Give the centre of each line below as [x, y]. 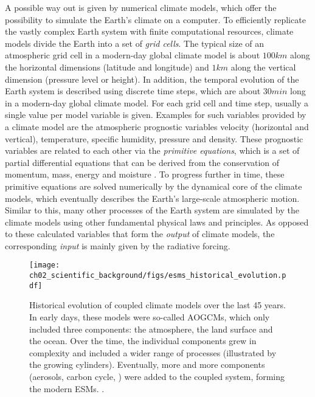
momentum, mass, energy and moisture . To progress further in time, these [145, 174]
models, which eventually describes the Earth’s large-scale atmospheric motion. [152, 198]
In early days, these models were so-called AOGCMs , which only [150, 317]
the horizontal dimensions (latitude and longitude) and [107, 67]
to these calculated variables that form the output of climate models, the [140, 234]
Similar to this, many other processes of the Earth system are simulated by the [152, 210]
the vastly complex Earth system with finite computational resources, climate [149, 31]
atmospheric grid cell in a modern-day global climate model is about [133, 55]
